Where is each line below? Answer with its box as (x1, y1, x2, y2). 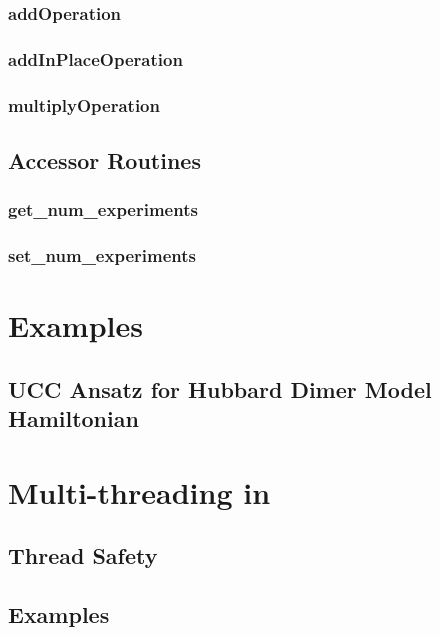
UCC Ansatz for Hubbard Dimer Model (8, 373, 432, 404)
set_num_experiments (8, 243, 196, 268)
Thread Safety (8, 540, 158, 571)
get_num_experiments (8, 197, 198, 222)
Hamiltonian (8, 403, 139, 434)
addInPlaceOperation (8, 46, 183, 71)
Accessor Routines (8, 144, 201, 175)
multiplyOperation (8, 92, 160, 117)
